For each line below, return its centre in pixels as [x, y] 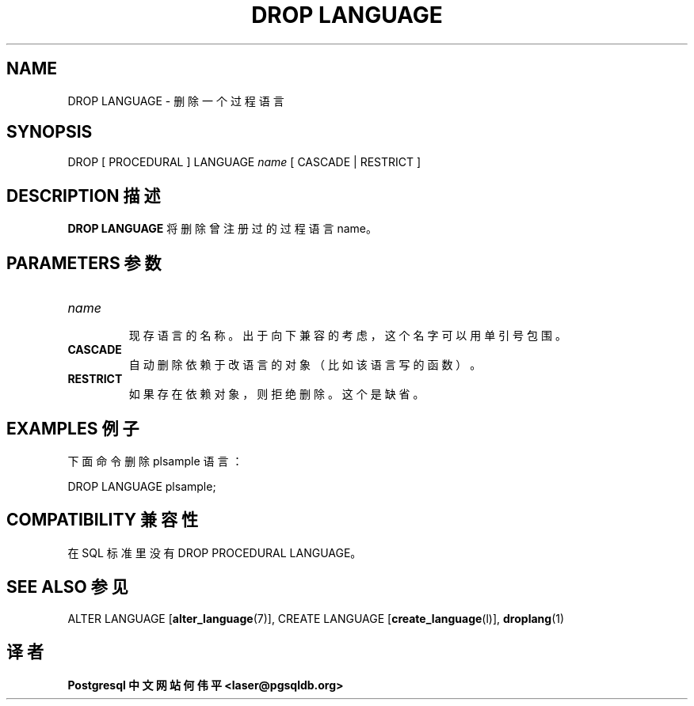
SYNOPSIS [50, 132]
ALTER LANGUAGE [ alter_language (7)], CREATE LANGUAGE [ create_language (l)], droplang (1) [316, 618]
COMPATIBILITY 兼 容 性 [102, 520]
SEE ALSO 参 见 [67, 587]
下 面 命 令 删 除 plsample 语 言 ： [155, 461]
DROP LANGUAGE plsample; [142, 486]
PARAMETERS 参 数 [84, 263]
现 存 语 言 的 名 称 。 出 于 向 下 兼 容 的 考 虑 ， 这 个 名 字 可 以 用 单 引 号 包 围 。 [347, 336]
